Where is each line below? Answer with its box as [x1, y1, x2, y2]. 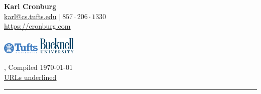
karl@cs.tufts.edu [4, 11, 57, 21]
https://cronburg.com [4, 21, 71, 31]
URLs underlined [4, 71, 57, 82]
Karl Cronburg [4, 1, 57, 11]
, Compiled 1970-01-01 [4, 62, 73, 72]
